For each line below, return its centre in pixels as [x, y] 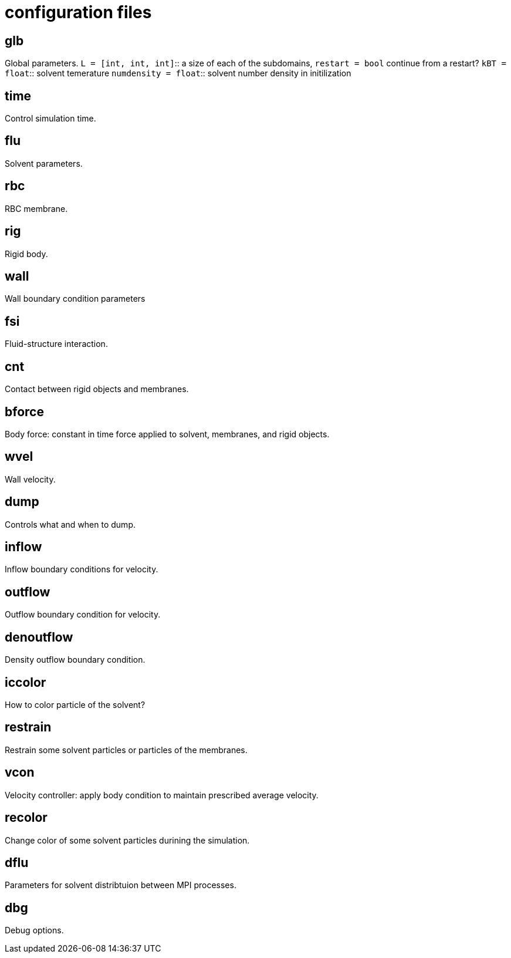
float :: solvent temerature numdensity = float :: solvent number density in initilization [178, 73]
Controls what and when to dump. [70, 524]
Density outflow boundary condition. [75, 660]
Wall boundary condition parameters [75, 299]
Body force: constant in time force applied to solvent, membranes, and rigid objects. [167, 434]
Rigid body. [26, 254]
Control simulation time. [50, 119]
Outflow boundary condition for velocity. [83, 615]
